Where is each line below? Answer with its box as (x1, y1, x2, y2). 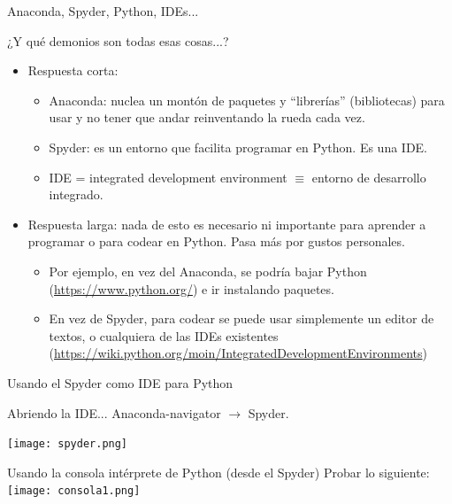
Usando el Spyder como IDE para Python (7, 373, 234, 392)
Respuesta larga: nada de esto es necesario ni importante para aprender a (27, 214, 426, 233)
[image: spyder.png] (7, 438, 128, 451)
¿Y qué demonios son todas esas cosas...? (7, 31, 229, 50)
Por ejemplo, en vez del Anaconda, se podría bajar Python (49, 261, 367, 280)
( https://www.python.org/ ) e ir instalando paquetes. (49, 279, 334, 298)
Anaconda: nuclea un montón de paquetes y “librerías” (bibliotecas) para (49, 90, 445, 109)
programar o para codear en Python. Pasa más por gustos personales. (27, 232, 405, 251)
